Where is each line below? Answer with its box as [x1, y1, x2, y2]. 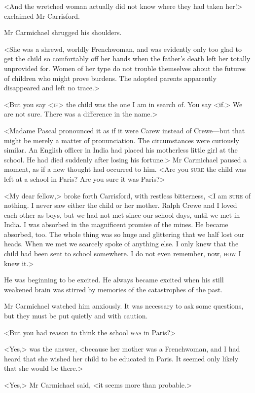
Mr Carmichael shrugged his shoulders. [4, 27, 122, 38]
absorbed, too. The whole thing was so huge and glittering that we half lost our [4, 229, 245, 239]
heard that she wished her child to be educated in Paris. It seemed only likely [4, 353, 239, 363]
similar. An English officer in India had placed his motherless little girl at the [4, 145, 238, 155]
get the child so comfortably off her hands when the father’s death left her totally [4, 53, 251, 64]
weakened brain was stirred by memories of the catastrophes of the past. [4, 284, 223, 294]
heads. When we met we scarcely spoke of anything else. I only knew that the [4, 238, 239, 249]
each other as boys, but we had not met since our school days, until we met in [4, 209, 240, 220]
